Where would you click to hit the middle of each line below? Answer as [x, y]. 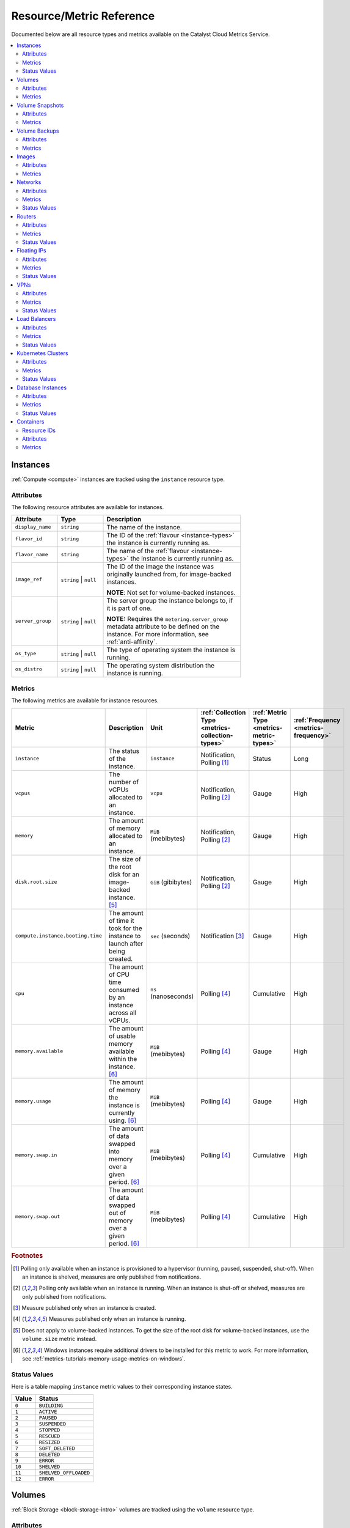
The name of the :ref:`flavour [148, 551]
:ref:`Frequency [317, 720]
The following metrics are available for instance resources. [85, 700]
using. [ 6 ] [123, 1120]
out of [118, 1213]
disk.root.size [36, 882]
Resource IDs [39, 430]
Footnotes [27, 1256]
